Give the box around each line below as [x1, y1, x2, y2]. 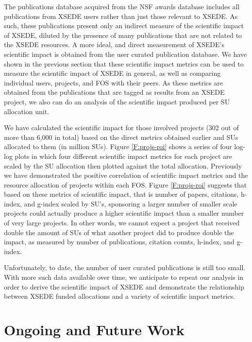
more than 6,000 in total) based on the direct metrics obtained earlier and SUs [4, 132, 238, 142]
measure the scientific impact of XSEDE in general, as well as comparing [4, 68, 221, 78]
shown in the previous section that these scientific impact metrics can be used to [4, 58, 244, 68]
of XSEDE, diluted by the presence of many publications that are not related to [4, 30, 242, 40]
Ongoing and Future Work [4, 320, 185, 339]
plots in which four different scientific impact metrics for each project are [15, 151, 232, 161]
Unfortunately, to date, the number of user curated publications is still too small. [4, 262, 246, 273]
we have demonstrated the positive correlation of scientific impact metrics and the [4, 170, 248, 180]
